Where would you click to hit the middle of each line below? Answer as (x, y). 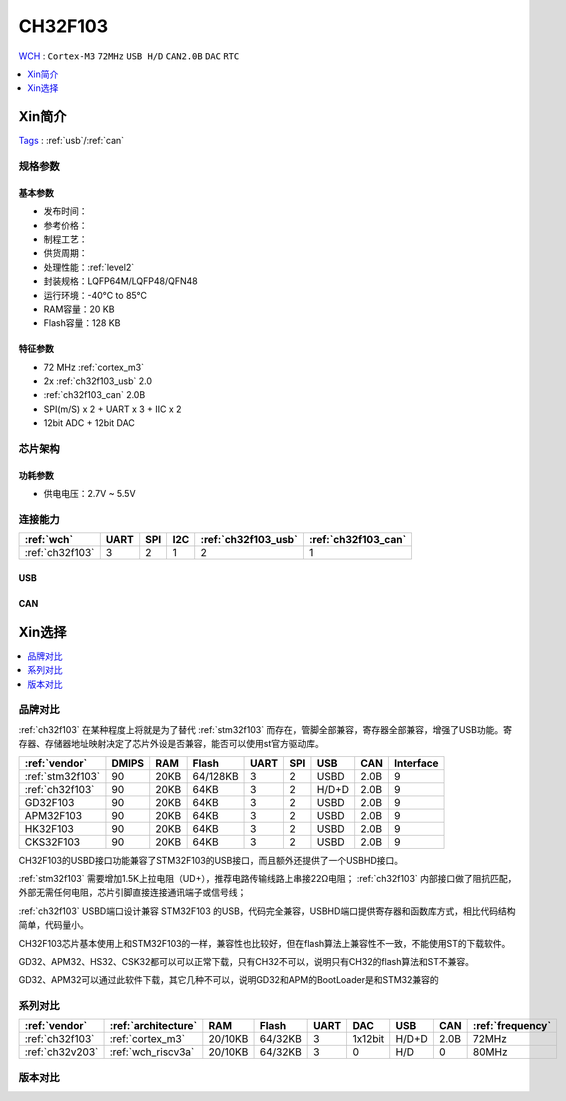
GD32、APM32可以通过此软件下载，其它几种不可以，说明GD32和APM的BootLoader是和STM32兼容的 (228, 980)
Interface (416, 763)
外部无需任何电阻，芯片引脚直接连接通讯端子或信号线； (132, 892)
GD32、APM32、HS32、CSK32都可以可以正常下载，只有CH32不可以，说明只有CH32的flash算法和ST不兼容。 (246, 961)
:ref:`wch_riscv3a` (152, 1052)
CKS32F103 (52, 842)
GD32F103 (49, 802)
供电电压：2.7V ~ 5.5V (89, 494)
